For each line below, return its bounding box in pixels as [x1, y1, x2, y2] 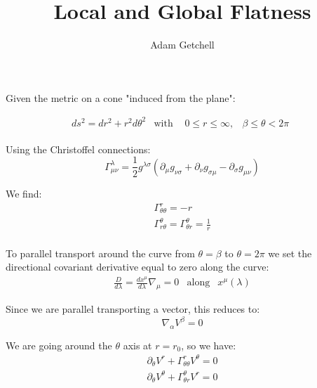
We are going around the [6, 337, 112, 352]
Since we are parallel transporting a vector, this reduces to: [6, 301, 260, 316]
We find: [6, 186, 42, 200]
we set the [268, 245, 312, 260]
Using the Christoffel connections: [6, 141, 151, 156]
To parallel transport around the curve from [6, 245, 195, 260]
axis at [123, 337, 152, 352]
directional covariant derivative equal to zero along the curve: [6, 259, 269, 274]
